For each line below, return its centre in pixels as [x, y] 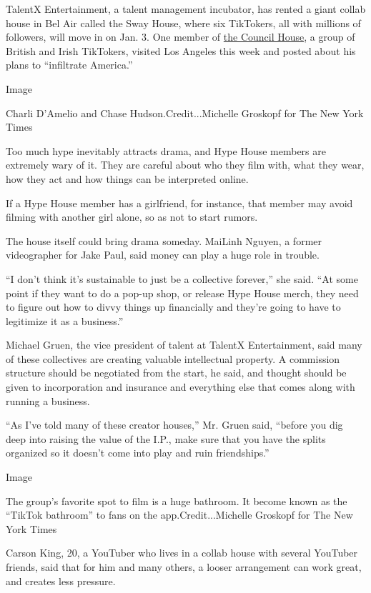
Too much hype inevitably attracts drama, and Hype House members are [166, 150]
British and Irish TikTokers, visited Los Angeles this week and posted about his [181, 50]
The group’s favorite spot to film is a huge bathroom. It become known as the [177, 500]
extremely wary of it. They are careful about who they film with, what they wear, [185, 165]
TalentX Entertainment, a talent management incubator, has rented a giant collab [186, 9]
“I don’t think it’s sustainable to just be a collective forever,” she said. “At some [182, 278]
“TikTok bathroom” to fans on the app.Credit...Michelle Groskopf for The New [179, 515]
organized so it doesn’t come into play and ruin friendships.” [138, 453]
